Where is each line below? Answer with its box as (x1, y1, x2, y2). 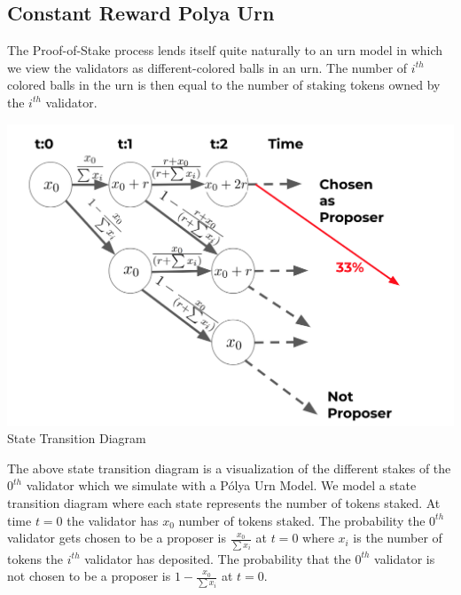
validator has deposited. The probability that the (84, 549, 351, 567)
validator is (374, 549, 435, 567)
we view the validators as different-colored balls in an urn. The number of (7, 58, 408, 76)
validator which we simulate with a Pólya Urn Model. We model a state (26, 476, 417, 495)
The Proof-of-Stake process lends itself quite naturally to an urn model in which (7, 41, 443, 59)
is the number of (353, 528, 442, 547)
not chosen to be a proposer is (7, 567, 171, 585)
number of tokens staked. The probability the (178, 511, 426, 529)
